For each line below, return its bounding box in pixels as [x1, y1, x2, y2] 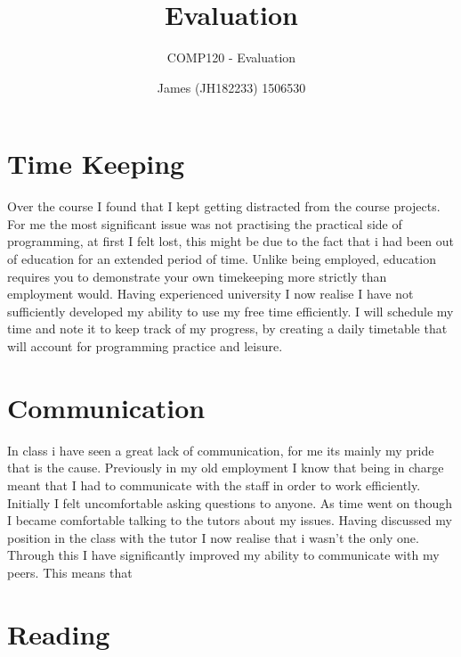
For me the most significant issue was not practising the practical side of [7, 214, 402, 233]
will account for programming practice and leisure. [7, 337, 283, 355]
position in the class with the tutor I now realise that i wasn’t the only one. [7, 528, 419, 546]
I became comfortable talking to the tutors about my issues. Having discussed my [7, 511, 452, 530]
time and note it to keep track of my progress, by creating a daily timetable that [7, 319, 448, 338]
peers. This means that [7, 563, 133, 581]
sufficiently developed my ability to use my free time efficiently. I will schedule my [7, 301, 454, 320]
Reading [7, 615, 110, 652]
